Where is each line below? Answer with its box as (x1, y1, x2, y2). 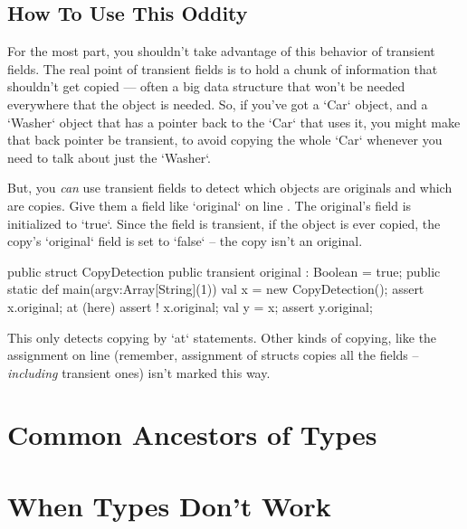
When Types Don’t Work (7, 486, 331, 524)
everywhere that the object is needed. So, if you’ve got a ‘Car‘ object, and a (7, 94, 428, 113)
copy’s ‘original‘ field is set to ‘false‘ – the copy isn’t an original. (7, 231, 363, 250)
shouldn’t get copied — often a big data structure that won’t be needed (7, 77, 405, 96)
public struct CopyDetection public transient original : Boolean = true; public (7, 261, 441, 280)
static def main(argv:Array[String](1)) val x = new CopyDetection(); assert (7, 279, 424, 298)
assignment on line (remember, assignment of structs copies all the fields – (7, 345, 419, 364)
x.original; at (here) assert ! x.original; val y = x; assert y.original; (7, 297, 373, 316)
